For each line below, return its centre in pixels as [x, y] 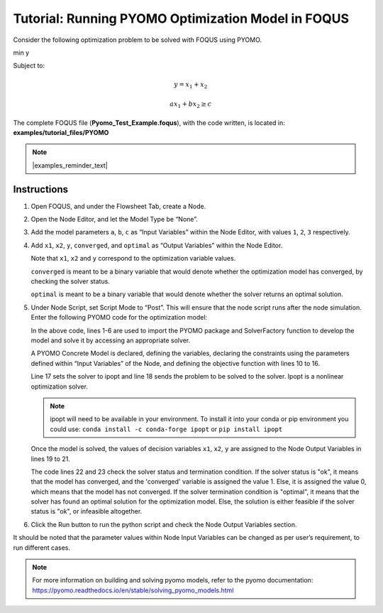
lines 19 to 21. [50, 459]
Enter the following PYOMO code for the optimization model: [119, 318]
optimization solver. [60, 386]
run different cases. [42, 548]
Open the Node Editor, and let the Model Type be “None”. [114, 219]
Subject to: [29, 66]
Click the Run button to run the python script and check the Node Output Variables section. [164, 524]
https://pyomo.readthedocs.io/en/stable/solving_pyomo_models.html [133, 590]
